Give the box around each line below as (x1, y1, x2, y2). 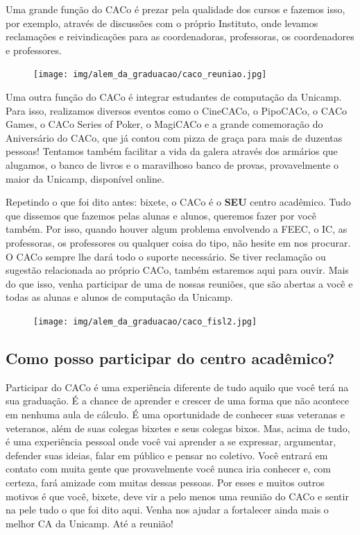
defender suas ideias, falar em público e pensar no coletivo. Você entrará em (6, 447, 328, 462)
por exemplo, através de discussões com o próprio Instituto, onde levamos (6, 15, 318, 30)
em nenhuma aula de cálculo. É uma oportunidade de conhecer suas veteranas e (6, 406, 345, 421)
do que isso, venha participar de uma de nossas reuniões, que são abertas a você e (6, 276, 353, 290)
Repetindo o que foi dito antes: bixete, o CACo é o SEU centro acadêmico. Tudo (6, 195, 351, 209)
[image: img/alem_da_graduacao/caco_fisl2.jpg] (33, 316, 257, 327)
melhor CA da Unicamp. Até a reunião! (6, 516, 173, 530)
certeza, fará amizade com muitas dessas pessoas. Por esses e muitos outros (6, 475, 325, 489)
